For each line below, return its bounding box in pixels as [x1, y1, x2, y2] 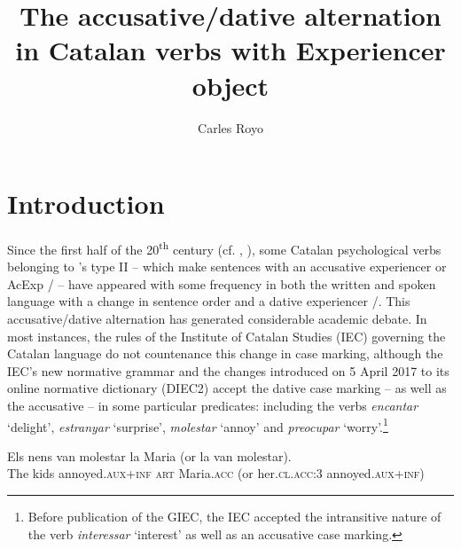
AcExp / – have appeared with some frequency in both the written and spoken [7, 274, 436, 293]
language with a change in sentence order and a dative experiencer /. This [7, 292, 410, 310]
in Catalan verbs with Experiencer [15, 32, 446, 68]
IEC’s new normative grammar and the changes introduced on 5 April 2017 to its [7, 361, 449, 380]
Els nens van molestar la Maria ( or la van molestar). [7, 446, 292, 465]
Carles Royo [198, 118, 263, 137]
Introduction [7, 185, 165, 222]
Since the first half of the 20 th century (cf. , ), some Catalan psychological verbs [7, 238, 441, 258]
